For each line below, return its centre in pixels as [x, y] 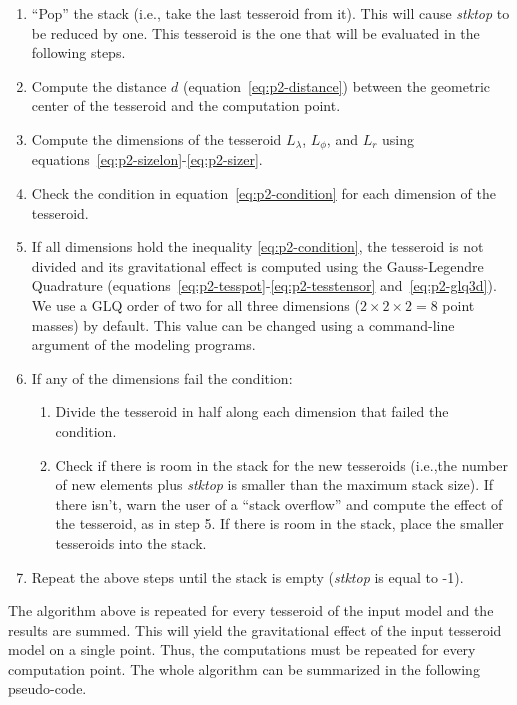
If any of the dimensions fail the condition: [162, 377]
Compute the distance [99, 85]
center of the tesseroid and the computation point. [186, 105]
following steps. [78, 52]
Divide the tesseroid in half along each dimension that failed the [252, 411]
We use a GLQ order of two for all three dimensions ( [195, 304]
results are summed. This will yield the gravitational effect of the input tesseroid [255, 629]
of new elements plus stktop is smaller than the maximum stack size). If [274, 484]
